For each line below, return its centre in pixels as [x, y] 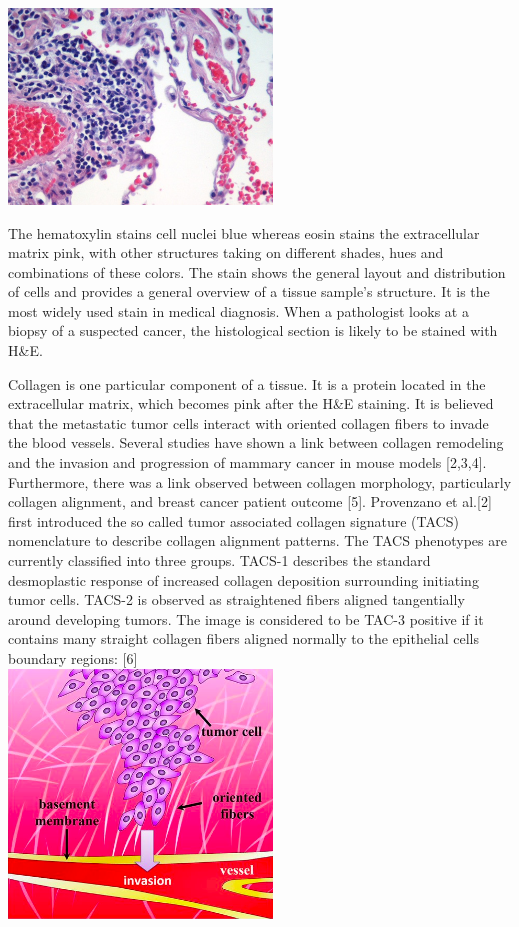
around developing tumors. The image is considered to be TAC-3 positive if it [246, 618]
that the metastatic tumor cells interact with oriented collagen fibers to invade [248, 422]
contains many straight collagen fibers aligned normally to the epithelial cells [243, 638]
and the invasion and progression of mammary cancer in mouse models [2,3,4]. [247, 462]
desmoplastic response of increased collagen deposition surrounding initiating [243, 579]
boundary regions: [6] [73, 657]
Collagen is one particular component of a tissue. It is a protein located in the [247, 383]
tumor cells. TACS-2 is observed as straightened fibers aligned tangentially [236, 599]
